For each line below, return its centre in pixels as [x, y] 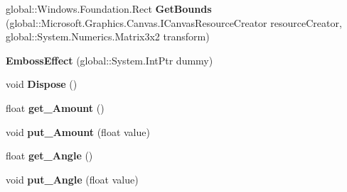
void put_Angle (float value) [72, 179]
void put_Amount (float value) [78, 131]
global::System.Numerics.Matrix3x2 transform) [108, 36]
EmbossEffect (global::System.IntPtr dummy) [110, 60]
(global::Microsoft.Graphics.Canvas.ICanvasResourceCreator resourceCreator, [174, 22]
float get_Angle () [49, 156]
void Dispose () [42, 84]
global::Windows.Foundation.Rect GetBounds [109, 9]
